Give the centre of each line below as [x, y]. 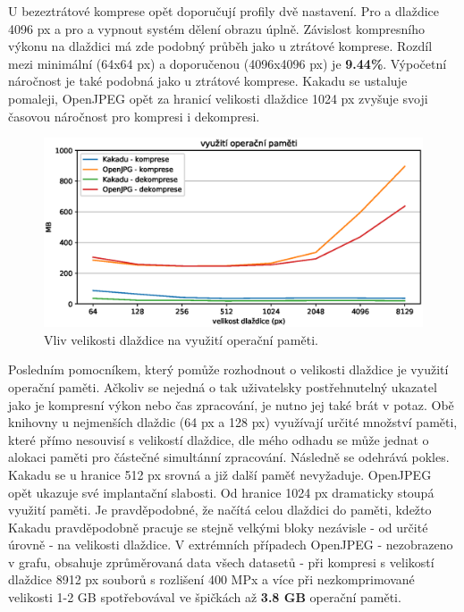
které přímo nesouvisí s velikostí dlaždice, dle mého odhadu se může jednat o [219, 439]
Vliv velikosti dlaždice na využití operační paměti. [181, 339]
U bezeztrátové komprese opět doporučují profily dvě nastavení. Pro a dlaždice [224, 11]
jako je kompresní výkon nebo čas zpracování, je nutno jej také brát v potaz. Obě [231, 404]
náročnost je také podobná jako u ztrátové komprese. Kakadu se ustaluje [208, 81]
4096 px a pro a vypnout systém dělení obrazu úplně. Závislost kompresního [217, 28]
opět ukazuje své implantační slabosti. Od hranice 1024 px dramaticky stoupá [221, 492]
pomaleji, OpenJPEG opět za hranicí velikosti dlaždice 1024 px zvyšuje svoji [218, 98]
